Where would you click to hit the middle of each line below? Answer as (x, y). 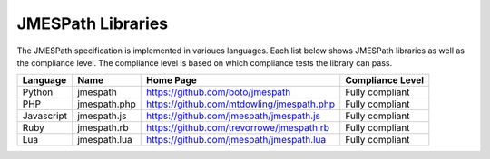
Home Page (171, 80)
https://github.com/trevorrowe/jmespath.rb (238, 128)
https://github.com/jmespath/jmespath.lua (236, 140)
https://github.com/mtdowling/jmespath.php (241, 104)
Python (38, 92)
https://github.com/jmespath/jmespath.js (234, 116)
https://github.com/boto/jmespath (219, 92)
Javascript (45, 116)
